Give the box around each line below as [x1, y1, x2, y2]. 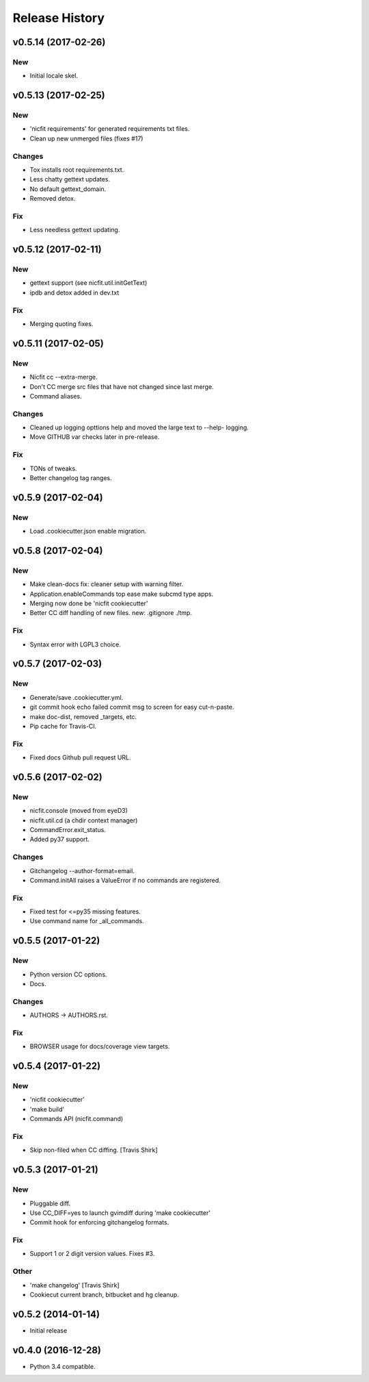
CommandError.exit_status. [29, 826, 106, 834]
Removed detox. [29, 194, 76, 203]
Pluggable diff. [29, 1199, 71, 1207]
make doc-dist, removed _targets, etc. [29, 712, 137, 720]
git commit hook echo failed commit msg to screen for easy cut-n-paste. [29, 703, 234, 712]
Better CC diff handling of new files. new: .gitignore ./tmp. [29, 609, 193, 617]
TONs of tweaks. [29, 464, 77, 473]
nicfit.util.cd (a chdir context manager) [29, 816, 138, 825]
